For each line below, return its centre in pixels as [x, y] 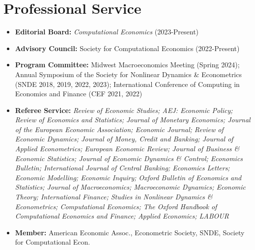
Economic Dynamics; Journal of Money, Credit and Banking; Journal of [124, 139]
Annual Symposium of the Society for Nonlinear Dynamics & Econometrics [128, 74]
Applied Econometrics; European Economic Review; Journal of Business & [127, 149]
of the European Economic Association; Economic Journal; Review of [119, 129]
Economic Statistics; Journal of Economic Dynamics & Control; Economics [129, 158]
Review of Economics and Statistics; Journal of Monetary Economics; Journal [133, 120]
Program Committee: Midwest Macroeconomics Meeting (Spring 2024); [127, 65]
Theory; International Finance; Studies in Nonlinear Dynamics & [114, 197]
